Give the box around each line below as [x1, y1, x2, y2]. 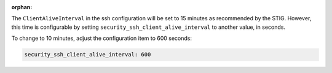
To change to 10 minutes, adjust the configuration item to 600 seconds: [11, 34, 192, 42]
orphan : [11, 4, 33, 10]
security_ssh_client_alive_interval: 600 [24, 51, 151, 58]
